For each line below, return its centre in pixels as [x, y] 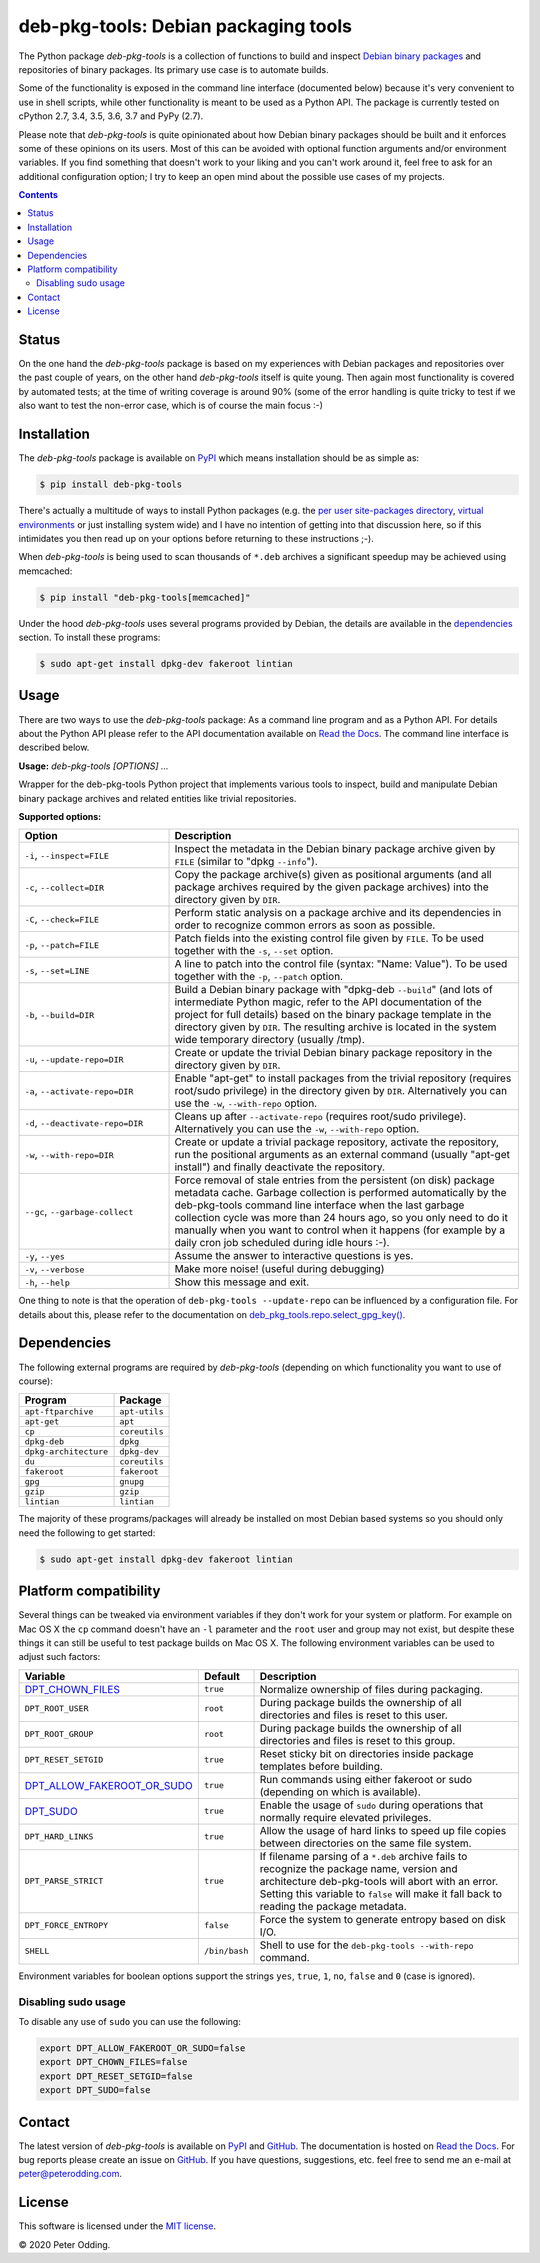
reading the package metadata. [333, 1906]
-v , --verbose [54, 1269]
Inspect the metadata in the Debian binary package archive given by [335, 849]
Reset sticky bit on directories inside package [366, 1753]
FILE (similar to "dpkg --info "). [246, 862]
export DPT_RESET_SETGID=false [116, 2076]
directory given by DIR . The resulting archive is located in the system [335, 1027]
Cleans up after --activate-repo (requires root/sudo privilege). [320, 1117]
